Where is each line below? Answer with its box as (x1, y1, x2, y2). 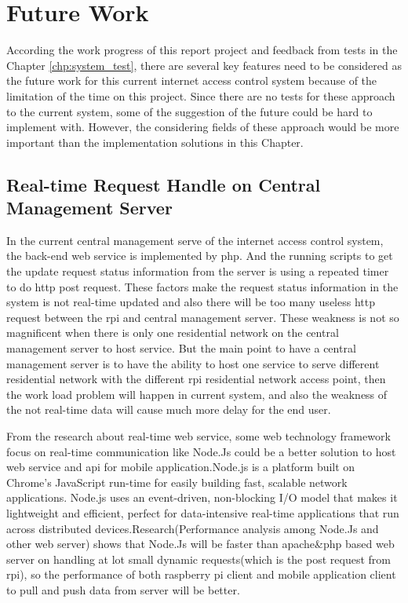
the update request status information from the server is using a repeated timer (6, 263, 389, 280)
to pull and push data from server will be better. (6, 581, 240, 598)
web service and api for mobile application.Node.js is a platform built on (6, 459, 355, 475)
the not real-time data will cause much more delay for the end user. (6, 401, 331, 418)
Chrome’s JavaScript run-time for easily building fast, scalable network (6, 473, 348, 490)
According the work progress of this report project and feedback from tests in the (6, 42, 398, 58)
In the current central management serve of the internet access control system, (6, 232, 384, 248)
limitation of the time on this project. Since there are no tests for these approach (6, 87, 395, 104)
